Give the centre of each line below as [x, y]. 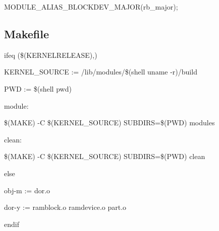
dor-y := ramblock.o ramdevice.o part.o [65, 207]
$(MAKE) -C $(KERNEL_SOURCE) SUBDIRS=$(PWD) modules [109, 123]
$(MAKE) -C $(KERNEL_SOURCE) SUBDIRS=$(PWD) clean [105, 156]
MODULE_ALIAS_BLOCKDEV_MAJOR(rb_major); [91, 7]
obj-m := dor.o [27, 190]
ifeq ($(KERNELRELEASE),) [51, 55]
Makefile [26, 33]
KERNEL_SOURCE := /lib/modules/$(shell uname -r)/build [101, 72]
